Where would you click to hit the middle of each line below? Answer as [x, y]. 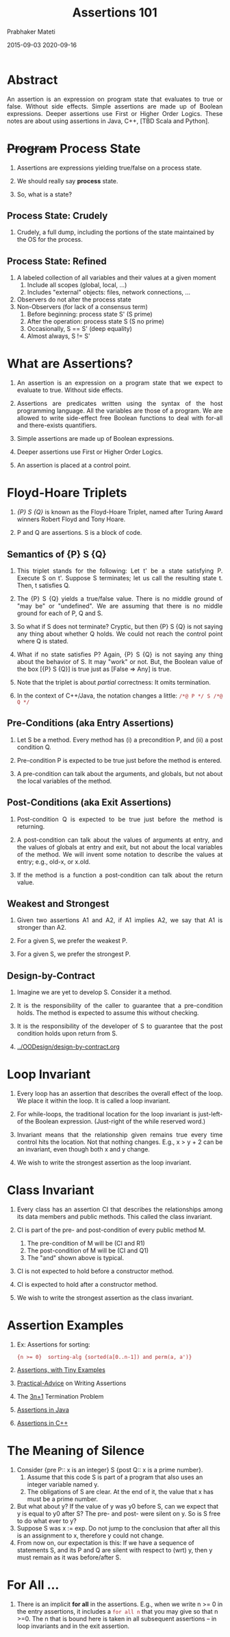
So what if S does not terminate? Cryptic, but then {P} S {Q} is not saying [120, 626]
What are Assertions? [70, 364]
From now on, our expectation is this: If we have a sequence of [105, 1542]
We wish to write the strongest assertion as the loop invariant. [104, 1163]
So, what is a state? [44, 194]
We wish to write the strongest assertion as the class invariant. [105, 1298]
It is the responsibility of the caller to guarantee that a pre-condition [120, 1006]
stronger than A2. [42, 928]
